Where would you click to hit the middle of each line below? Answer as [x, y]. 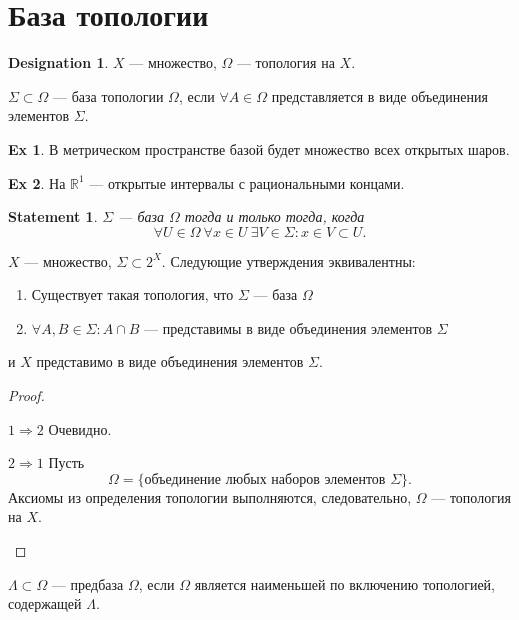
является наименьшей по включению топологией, [344, 583]
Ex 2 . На [37, 182]
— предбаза [87, 583]
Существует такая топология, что [132, 294]
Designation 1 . [58, 62]
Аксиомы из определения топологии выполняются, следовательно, [210, 496]
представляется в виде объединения [379, 95]
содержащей [45, 603]
